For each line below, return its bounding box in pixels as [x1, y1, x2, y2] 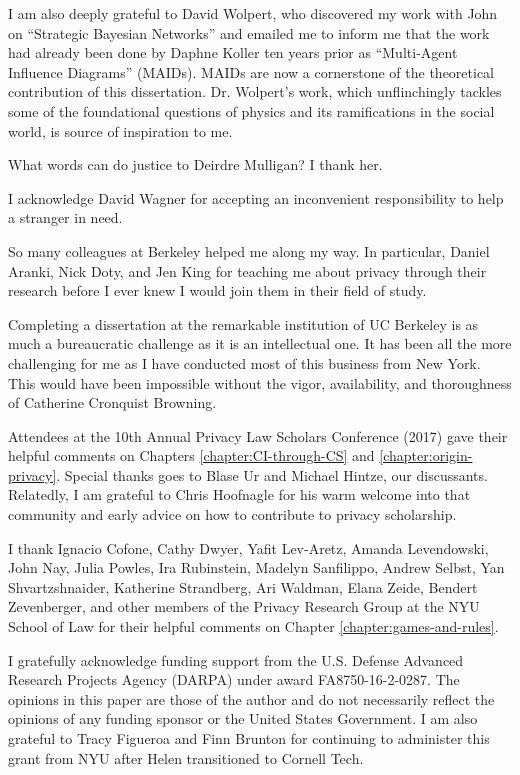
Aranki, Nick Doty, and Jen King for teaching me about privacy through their [8, 260, 487, 281]
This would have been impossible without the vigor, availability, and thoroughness [8, 372, 512, 393]
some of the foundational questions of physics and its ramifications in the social [8, 100, 495, 121]
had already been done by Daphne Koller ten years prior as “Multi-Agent [8, 42, 458, 63]
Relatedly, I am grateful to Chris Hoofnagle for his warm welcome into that [8, 484, 471, 505]
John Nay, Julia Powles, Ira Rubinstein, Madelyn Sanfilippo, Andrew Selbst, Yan [8, 557, 505, 578]
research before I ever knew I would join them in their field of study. [8, 280, 427, 301]
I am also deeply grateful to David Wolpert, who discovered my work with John [8, 3, 498, 23]
